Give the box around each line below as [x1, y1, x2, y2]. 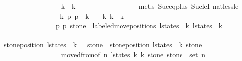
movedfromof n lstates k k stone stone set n [61, 49, 206, 59]
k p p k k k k [60, 10, 124, 21]
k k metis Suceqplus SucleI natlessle [61, 1, 239, 11]
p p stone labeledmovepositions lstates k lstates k [55, 20, 223, 30]
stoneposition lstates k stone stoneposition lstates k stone [3, 39, 202, 50]
